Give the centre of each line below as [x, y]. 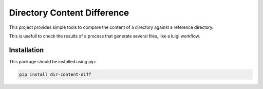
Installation [26, 50]
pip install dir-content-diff [55, 74]
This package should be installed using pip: [53, 61]
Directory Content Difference [69, 13]
